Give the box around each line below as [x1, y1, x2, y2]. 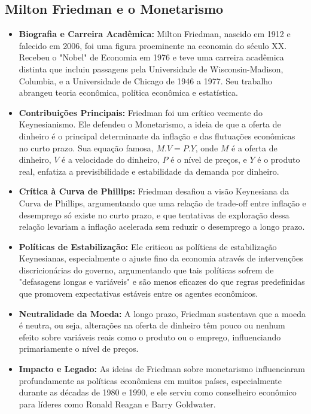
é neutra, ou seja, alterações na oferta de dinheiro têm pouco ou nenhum [19, 319, 285, 331]
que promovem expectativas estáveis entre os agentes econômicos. [19, 287, 258, 300]
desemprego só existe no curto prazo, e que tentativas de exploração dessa [19, 208, 289, 221]
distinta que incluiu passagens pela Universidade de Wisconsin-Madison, [19, 62, 283, 75]
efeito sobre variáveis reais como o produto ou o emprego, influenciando [19, 330, 281, 343]
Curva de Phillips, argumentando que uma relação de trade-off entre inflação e [19, 196, 306, 209]
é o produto [257, 153, 300, 166]
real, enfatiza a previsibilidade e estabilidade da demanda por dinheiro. [19, 165, 279, 177]
